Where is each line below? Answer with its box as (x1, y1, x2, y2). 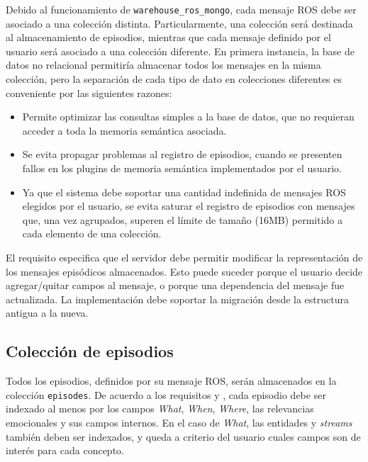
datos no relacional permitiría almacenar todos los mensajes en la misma (6, 57, 321, 72)
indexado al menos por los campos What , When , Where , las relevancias (6, 401, 314, 416)
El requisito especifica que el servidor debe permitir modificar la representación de (6, 249, 363, 264)
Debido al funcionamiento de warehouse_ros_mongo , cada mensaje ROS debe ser (6, 2, 357, 16)
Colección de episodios (6, 340, 174, 362)
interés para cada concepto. (6, 443, 124, 458)
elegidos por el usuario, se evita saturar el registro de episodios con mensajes (22, 198, 355, 213)
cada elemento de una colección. (22, 226, 162, 241)
